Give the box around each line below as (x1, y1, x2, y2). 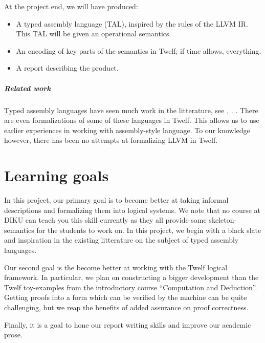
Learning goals (4, 165, 109, 186)
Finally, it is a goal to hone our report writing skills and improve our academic (4, 319, 251, 330)
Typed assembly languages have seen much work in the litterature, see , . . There (4, 104, 258, 115)
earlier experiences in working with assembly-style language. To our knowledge (4, 124, 250, 135)
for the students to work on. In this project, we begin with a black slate (36, 224, 261, 235)
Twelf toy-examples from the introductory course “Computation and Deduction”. (4, 282, 257, 292)
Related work (4, 82, 51, 93)
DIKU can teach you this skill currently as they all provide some (4, 215, 207, 225)
